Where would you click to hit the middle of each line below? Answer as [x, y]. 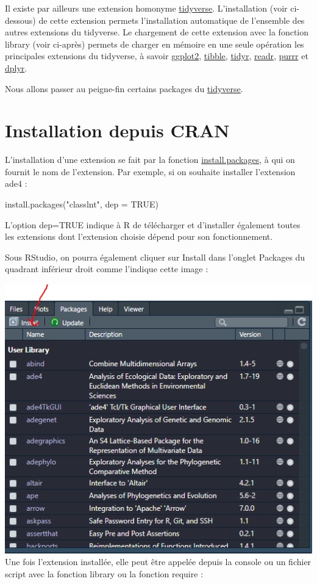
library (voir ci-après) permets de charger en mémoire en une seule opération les [155, 44]
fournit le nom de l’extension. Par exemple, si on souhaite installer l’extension [150, 171]
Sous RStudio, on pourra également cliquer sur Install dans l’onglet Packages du [155, 257]
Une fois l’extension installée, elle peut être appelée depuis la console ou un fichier [158, 562]
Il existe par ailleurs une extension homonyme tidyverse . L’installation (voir [146, 8]
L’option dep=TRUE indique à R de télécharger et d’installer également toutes [153, 224]
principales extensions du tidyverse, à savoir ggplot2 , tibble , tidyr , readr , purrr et [157, 56]
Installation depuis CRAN [117, 130]
